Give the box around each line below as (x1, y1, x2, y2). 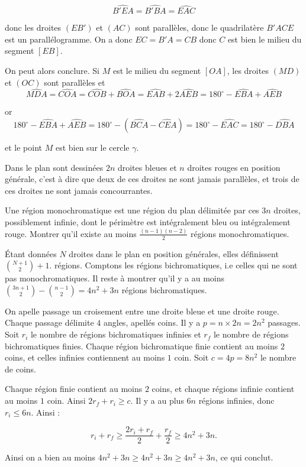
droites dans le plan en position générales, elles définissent (69, 247, 279, 260)
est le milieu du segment (112, 64, 201, 76)
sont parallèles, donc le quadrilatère (135, 21, 264, 34)
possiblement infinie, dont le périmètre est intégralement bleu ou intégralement (5, 215, 291, 228)
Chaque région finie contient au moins (5, 382, 143, 395)
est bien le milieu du (227, 33, 302, 45)
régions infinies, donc (198, 394, 275, 407)
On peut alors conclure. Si (5, 64, 100, 76)
